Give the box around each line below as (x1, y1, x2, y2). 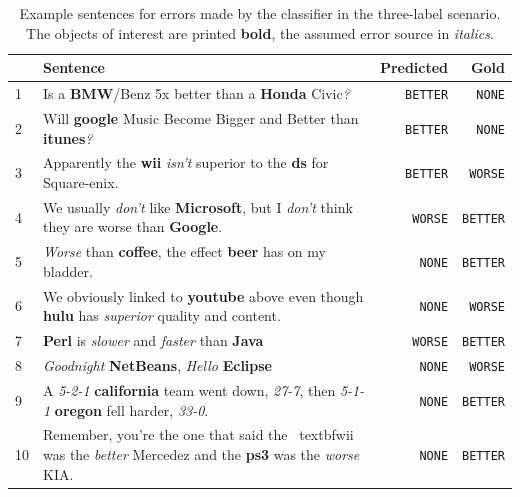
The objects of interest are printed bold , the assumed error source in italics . (26, 22, 494, 43)
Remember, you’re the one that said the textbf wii (43, 424, 354, 445)
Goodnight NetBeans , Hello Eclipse (43, 355, 272, 376)
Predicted (379, 57, 449, 78)
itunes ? (43, 127, 93, 148)
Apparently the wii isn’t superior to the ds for (43, 152, 329, 173)
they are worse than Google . (43, 216, 223, 237)
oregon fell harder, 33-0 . (54, 399, 209, 420)
